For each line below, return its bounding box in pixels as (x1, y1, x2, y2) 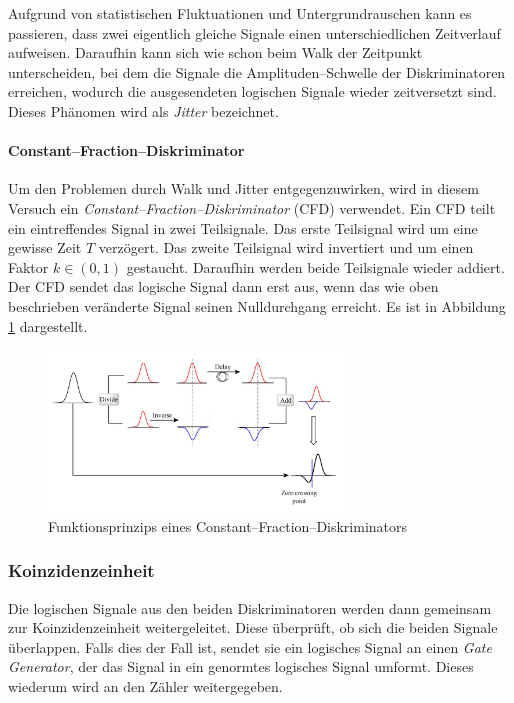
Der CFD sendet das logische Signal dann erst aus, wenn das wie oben (8, 276, 439, 297)
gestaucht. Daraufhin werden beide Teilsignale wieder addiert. (126, 256, 505, 277)
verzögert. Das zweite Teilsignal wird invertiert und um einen (98, 237, 474, 258)
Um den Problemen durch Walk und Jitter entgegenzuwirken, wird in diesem (8, 178, 479, 199)
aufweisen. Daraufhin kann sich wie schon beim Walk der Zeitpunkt (8, 42, 423, 63)
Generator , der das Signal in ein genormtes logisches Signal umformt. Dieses (8, 656, 474, 677)
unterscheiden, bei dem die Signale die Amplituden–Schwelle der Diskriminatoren (8, 61, 506, 82)
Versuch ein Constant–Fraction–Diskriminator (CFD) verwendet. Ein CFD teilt (8, 197, 496, 218)
